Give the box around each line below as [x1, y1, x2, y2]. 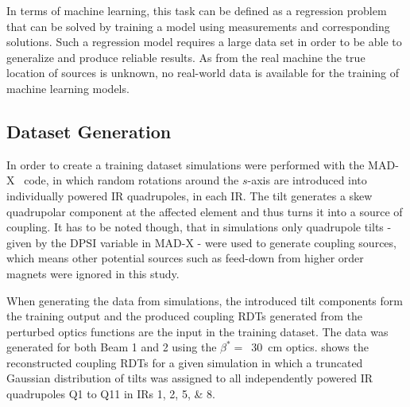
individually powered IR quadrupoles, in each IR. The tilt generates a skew [6, 187, 373, 203]
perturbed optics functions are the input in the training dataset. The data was [6, 323, 389, 339]
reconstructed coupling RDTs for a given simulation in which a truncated [6, 354, 363, 370]
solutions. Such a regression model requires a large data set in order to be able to [6, 33, 402, 50]
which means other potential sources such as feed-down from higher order [6, 250, 364, 266]
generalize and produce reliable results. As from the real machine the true [6, 48, 366, 65]
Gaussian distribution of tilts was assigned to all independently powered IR [6, 370, 373, 386]
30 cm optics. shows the [251, 339, 369, 355]
